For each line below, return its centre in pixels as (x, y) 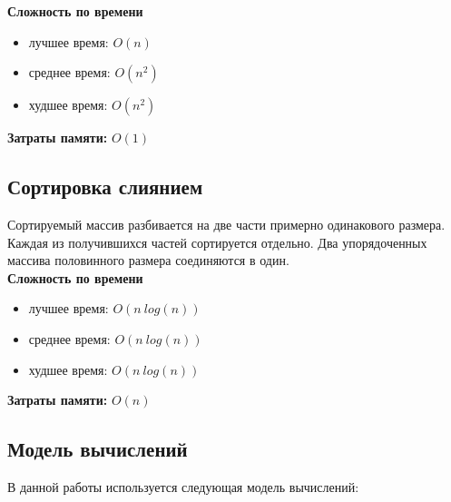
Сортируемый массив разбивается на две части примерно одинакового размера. (226, 224)
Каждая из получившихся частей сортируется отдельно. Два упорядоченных (217, 242)
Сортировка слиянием (105, 187)
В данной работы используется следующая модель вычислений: (183, 486)
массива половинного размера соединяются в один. (148, 260)
